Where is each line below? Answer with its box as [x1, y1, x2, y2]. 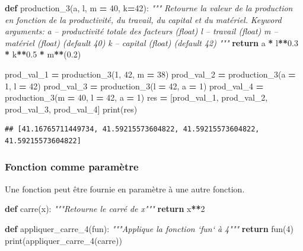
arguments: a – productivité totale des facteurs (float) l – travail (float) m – [5, 25, 278, 37]
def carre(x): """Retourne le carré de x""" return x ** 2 [5, 202, 205, 215]
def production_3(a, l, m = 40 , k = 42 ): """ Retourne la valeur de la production [5, 2, 293, 14]
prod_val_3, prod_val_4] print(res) [5, 102, 138, 115]
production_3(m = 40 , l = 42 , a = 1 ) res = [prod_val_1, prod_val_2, [5, 91, 268, 104]
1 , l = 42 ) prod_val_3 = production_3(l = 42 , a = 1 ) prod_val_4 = [5, 79, 264, 92]
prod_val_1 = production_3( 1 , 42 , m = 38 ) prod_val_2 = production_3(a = [5, 67, 296, 80]
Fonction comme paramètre [5, 159, 139, 174]
